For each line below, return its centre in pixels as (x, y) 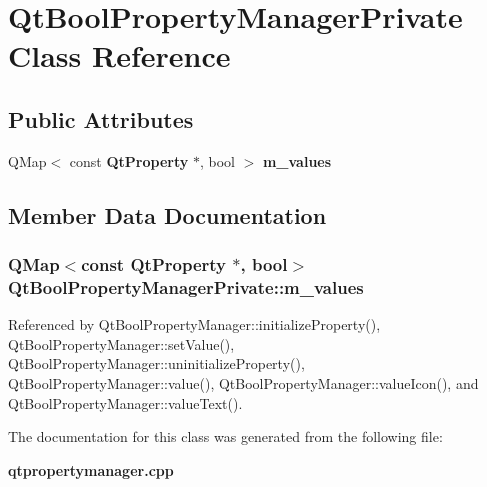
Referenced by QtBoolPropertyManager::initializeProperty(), (194, 324)
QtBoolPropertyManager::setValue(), (121, 343)
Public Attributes (101, 118)
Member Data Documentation (167, 214)
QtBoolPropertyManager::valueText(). (125, 402)
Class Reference (119, 55)
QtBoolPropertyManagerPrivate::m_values (186, 286)
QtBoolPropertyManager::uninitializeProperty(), (156, 363)
